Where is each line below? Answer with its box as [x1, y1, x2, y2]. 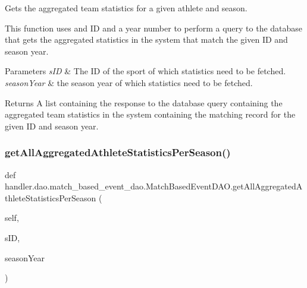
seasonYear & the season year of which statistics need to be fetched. [5, 76, 253, 88]
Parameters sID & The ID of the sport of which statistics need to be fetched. [5, 65, 286, 77]
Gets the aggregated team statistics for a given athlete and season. [5, 2, 248, 14]
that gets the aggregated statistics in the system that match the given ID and [5, 33, 288, 46]
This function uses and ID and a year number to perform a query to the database [5, 21, 303, 34]
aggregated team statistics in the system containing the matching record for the [5, 108, 296, 121]
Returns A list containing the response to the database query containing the [5, 96, 283, 109]
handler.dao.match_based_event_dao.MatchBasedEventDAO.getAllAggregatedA [5, 180, 303, 192]
